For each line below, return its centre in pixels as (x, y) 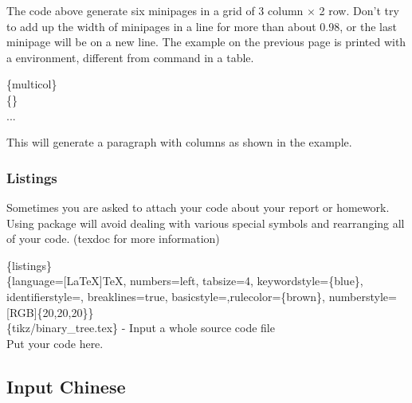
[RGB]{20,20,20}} (50, 312)
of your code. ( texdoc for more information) (113, 239)
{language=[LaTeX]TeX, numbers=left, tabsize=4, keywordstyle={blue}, (185, 281)
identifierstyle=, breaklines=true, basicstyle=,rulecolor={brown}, (166, 296)
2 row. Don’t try (359, 10)
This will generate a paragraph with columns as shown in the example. (179, 142)
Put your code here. (55, 343)
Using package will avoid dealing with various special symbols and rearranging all (206, 223)
